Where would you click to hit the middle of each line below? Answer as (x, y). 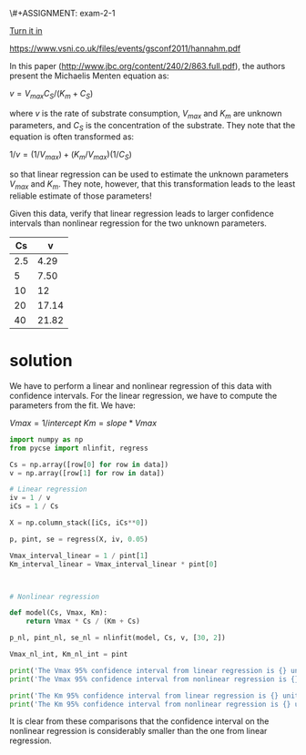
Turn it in (26, 31)
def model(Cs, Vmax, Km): (58, 613)
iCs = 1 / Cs (34, 506)
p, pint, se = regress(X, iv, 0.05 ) (79, 539)
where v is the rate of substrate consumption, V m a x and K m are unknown (146, 114)
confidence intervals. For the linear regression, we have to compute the (143, 395)
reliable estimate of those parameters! (81, 196)
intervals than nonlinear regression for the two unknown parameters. (138, 223)
